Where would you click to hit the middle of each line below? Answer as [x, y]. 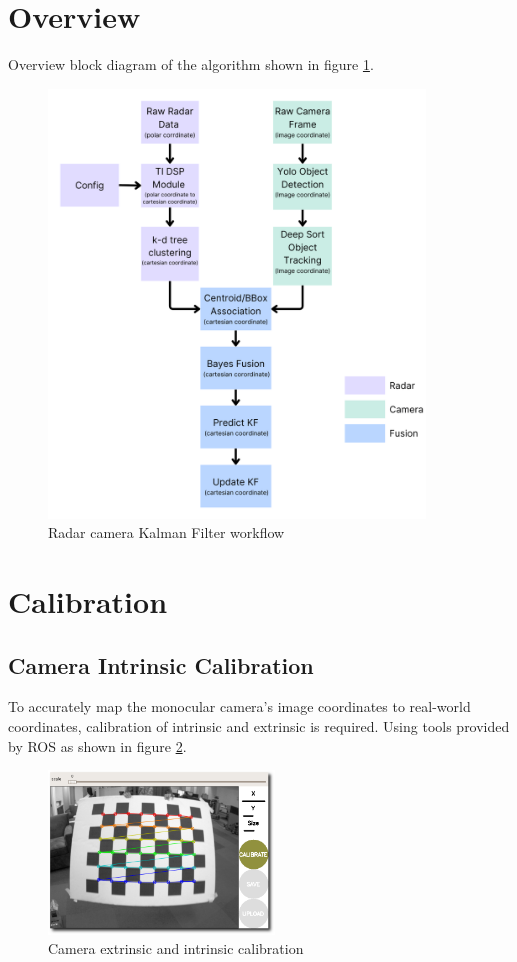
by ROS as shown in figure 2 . [97, 745]
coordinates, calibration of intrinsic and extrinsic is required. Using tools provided [259, 726]
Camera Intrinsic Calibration [161, 664]
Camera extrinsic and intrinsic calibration [176, 948]
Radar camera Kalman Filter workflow [166, 532]
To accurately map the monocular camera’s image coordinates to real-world [239, 706]
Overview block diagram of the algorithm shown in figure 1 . [191, 64]
